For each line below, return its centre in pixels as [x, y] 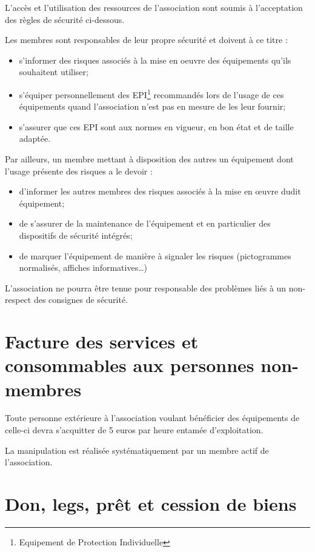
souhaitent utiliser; [54, 72]
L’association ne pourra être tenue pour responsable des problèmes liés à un [146, 288]
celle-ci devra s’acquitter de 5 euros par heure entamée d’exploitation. [134, 430]
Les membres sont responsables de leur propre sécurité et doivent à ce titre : [146, 40]
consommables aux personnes [130, 365]
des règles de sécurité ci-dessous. [65, 19]
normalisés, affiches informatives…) [83, 268]
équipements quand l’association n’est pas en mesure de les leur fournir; [152, 106]
